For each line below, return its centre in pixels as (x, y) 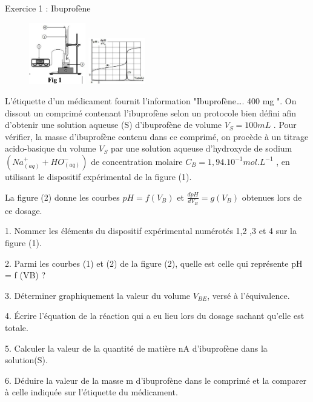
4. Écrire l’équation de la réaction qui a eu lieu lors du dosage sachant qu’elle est (155, 316)
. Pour (285, 125)
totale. (17, 327)
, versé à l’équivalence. (249, 295)
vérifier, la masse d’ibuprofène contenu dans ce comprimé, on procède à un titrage (157, 136)
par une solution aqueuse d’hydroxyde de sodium (201, 148)
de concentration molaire (137, 161)
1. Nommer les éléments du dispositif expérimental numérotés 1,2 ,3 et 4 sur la (151, 231)
